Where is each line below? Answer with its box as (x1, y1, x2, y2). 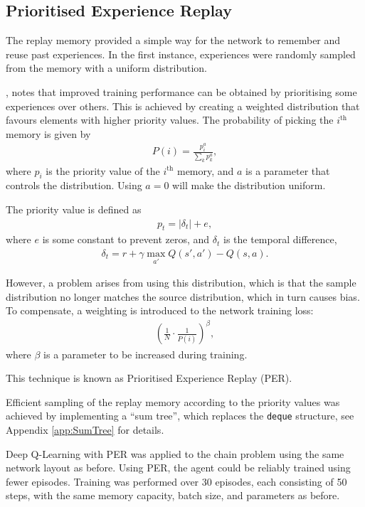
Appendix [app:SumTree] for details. (6, 422, 164, 437)
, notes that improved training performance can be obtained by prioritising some (6, 84, 357, 99)
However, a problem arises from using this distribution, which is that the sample (6, 275, 356, 290)
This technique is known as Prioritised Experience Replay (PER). (6, 370, 292, 385)
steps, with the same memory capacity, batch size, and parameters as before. (6, 488, 340, 503)
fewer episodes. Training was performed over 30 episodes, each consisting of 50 (6, 474, 347, 489)
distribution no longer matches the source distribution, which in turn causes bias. (6, 289, 360, 304)
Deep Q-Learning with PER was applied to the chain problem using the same (6, 446, 344, 461)
